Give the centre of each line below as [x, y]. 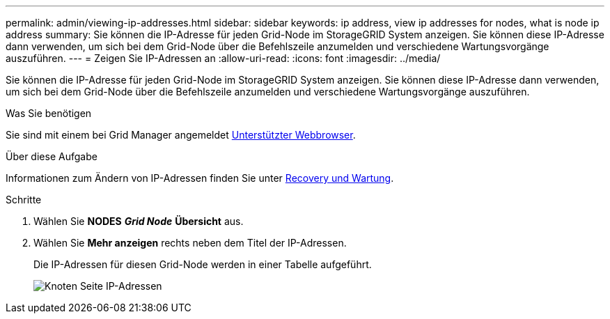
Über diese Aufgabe [52, 156]
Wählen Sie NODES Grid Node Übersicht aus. [139, 221]
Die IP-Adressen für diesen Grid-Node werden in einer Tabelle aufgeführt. [203, 264]
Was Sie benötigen [49, 113]
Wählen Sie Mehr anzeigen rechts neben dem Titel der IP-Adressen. [190, 243]
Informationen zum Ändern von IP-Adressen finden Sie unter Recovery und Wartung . [200, 178]
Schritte [24, 200]
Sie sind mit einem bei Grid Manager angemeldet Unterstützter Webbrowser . [181, 135]
